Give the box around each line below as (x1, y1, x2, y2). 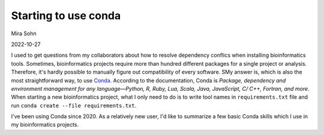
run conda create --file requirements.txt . (11, 102, 137, 109)
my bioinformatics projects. (11, 121, 79, 128)
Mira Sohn (11, 30, 37, 37)
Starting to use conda (11, 9, 121, 22)
